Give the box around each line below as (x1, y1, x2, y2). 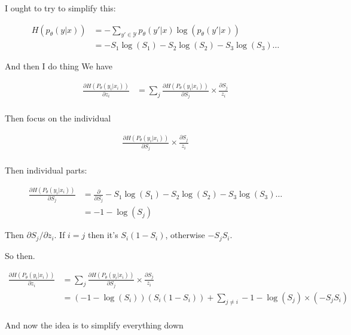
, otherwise (165, 229, 205, 241)
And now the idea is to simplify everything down (5, 319, 184, 331)
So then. (5, 249, 35, 261)
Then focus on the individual (5, 112, 111, 124)
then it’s (88, 229, 118, 241)
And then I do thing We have (5, 60, 113, 72)
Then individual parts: (5, 164, 87, 176)
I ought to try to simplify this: (5, 2, 116, 14)
